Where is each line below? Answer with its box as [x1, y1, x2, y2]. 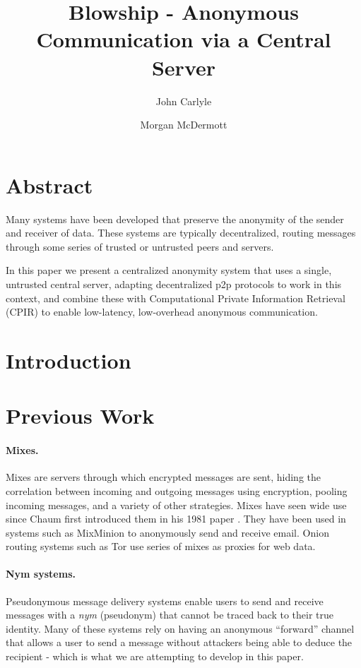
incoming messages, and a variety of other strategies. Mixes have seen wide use [6, 497, 347, 512]
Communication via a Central [36, 25, 331, 54]
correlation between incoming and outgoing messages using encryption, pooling [6, 483, 348, 498]
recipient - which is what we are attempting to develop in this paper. [6, 649, 304, 664]
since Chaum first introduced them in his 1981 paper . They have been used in [6, 511, 346, 526]
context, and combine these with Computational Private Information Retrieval [6, 290, 345, 305]
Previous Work [6, 401, 155, 430]
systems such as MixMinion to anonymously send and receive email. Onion [6, 525, 329, 539]
